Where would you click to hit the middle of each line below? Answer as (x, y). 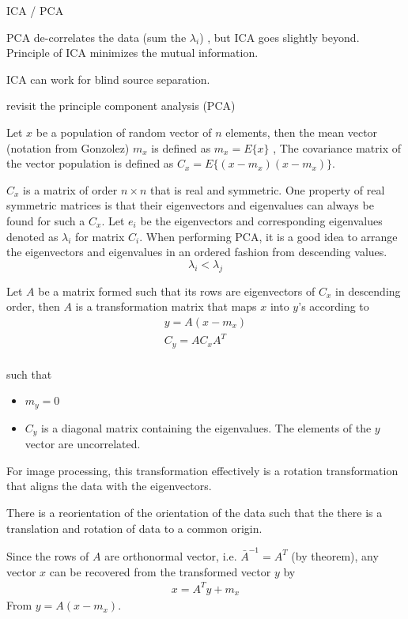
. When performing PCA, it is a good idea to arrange (268, 236)
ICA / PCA (35, 10)
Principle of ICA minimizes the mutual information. (132, 53)
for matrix (100, 236)
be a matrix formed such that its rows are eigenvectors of (177, 291)
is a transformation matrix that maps (166, 306)
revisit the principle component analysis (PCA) (121, 106)
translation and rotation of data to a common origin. (134, 528)
